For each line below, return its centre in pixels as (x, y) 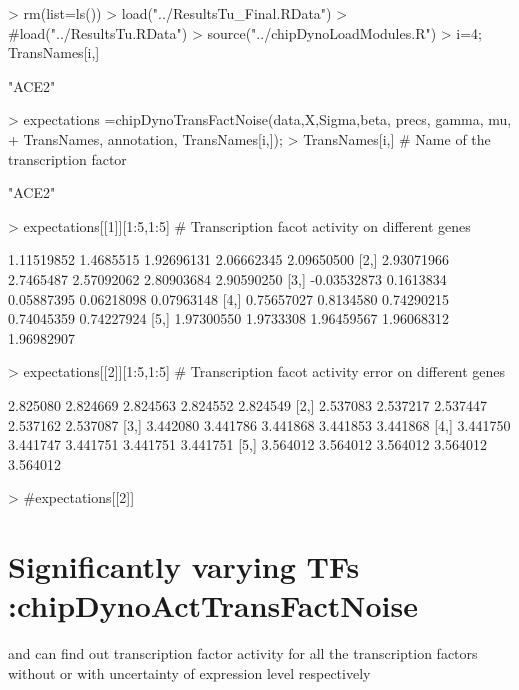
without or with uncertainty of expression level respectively (189, 672)
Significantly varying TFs (184, 566)
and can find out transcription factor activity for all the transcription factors (243, 653)
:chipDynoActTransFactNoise (213, 605)
